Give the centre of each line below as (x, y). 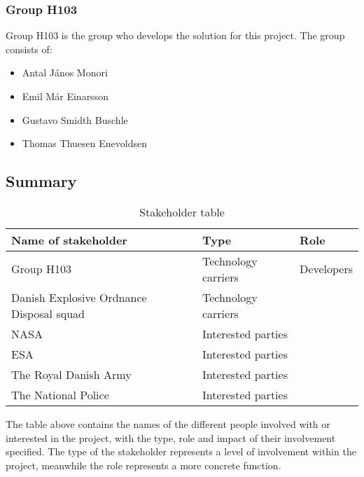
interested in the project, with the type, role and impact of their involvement (171, 437)
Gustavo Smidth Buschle (75, 119)
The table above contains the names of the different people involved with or (168, 423)
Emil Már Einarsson (65, 96)
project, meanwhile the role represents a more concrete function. (143, 465)
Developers (326, 269)
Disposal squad (48, 313)
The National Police (60, 394)
